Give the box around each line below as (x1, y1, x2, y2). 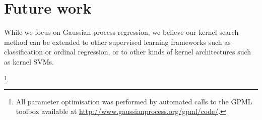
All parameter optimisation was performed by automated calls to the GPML (16, 96, 252, 106)
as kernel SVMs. (4, 56, 54, 67)
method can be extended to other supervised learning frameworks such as (4, 36, 231, 47)
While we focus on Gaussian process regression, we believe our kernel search (4, 27, 239, 37)
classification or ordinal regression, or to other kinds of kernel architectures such (4, 46, 251, 57)
